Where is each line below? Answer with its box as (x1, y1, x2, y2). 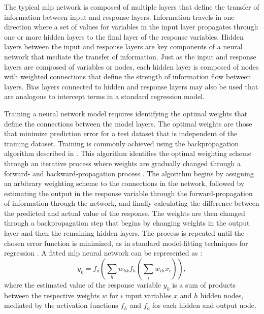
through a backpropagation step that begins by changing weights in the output (4, 217, 250, 228)
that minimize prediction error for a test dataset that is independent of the (4, 128, 238, 139)
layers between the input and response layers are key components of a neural (4, 41, 243, 52)
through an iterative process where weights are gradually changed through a (4, 158, 241, 168)
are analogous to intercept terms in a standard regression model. (4, 91, 205, 102)
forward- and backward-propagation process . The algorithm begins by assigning (4, 168, 254, 178)
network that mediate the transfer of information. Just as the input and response (4, 51, 256, 61)
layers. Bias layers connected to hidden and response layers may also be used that (4, 81, 258, 91)
